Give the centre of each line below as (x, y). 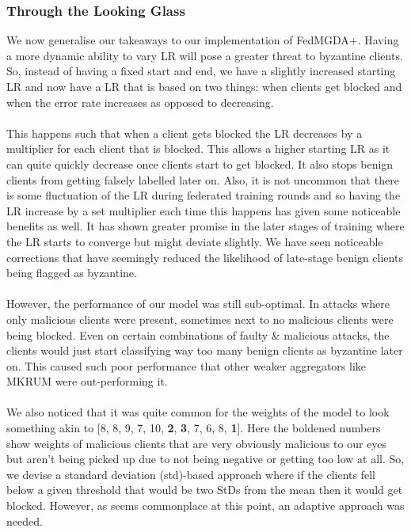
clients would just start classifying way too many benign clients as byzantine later (205, 350)
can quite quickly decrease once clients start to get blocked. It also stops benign (200, 163)
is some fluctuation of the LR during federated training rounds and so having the (204, 195)
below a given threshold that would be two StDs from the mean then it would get (205, 490)
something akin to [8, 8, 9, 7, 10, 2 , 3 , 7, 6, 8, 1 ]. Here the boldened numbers (194, 428)
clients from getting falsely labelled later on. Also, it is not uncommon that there (203, 179)
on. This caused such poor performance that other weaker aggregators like (186, 365)
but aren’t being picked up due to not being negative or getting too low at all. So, (205, 459)
